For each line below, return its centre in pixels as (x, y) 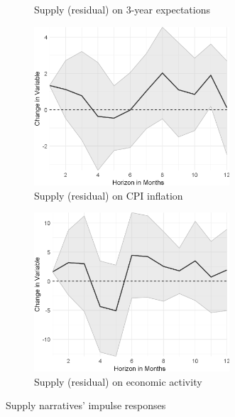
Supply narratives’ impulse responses (86, 405)
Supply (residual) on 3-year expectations (122, 9)
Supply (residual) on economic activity (118, 381)
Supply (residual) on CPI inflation (109, 195)
